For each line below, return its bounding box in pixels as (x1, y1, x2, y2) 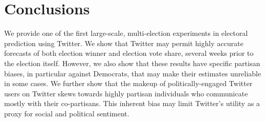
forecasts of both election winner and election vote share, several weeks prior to (4, 48, 254, 58)
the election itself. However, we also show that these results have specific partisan (4, 57, 260, 68)
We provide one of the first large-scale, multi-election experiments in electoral (4, 28, 248, 38)
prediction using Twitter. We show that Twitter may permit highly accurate (4, 37, 243, 48)
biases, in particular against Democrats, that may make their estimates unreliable (4, 68, 261, 78)
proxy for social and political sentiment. (4, 108, 129, 118)
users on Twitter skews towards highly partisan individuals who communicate (4, 88, 248, 98)
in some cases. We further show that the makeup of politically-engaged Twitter (4, 78, 253, 89)
